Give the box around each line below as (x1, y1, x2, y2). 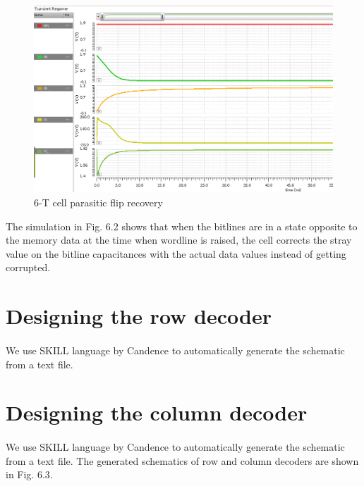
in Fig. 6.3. (6, 467, 53, 482)
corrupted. (6, 260, 51, 275)
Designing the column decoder (6, 398, 308, 427)
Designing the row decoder (6, 301, 272, 330)
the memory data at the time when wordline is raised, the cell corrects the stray (6, 232, 352, 247)
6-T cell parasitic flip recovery (34, 195, 163, 209)
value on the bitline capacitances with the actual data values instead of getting (6, 246, 346, 261)
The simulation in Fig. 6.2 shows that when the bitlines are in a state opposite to (6, 218, 358, 233)
